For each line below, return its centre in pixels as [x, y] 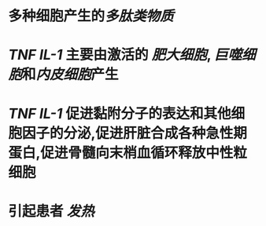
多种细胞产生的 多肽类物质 [91, 16]
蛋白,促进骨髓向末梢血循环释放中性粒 [128, 153]
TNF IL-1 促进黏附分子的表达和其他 [120, 113]
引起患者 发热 [51, 211]
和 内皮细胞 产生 [71, 75]
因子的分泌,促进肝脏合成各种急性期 [135, 133]
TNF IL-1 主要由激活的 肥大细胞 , [109, 55]
